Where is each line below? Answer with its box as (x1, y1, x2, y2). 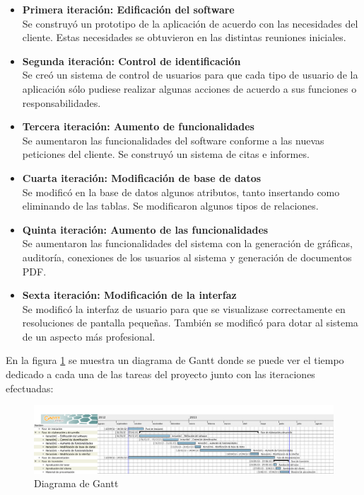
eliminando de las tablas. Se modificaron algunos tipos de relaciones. (22, 198, 319, 213)
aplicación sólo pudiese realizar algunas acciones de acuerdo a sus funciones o (22, 81, 357, 96)
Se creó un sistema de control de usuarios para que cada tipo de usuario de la (22, 67, 358, 82)
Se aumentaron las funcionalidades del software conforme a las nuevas (22, 132, 324, 147)
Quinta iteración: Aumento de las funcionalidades (22, 222, 269, 237)
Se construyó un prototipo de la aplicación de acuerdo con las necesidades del (22, 16, 358, 30)
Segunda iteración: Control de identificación (22, 53, 241, 68)
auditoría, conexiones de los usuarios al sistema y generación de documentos (22, 249, 352, 264)
